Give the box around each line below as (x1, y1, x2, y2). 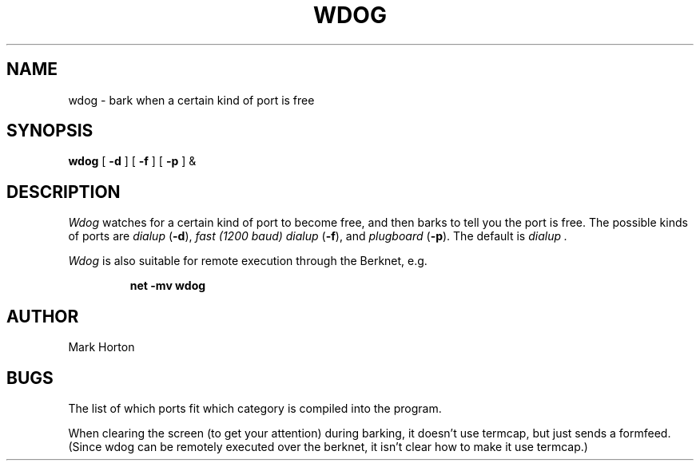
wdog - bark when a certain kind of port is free (68, 93, 315, 107)
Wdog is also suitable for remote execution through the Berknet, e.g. (68, 254, 428, 268)
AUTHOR (6, 306, 79, 327)
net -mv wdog (129, 279, 206, 293)
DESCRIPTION (6, 181, 121, 202)
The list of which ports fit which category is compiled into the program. (68, 401, 442, 415)
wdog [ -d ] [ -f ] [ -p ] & (68, 154, 197, 168)
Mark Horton (68, 340, 135, 354)
